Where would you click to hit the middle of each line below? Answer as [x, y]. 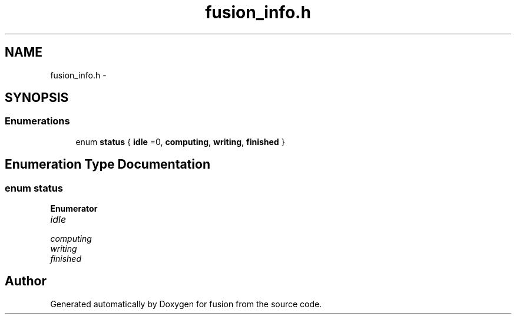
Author [26, 281]
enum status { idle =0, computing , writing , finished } [180, 142]
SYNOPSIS [37, 98]
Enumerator [74, 209]
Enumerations [37, 121]
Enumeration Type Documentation [107, 165]
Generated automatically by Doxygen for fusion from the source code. [186, 304]
